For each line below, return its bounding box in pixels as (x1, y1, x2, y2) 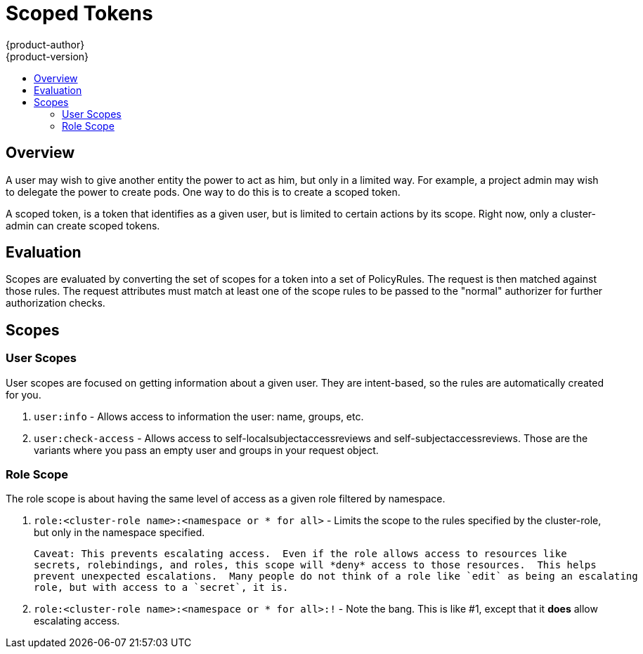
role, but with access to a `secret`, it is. (34, 582, 289, 594)
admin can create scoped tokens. (6, 219, 160, 232)
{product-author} (6, 38, 85, 51)
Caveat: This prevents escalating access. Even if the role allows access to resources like (34, 548, 567, 560)
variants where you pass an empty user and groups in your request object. (34, 443, 379, 456)
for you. (6, 388, 41, 401)
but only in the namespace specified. (34, 526, 205, 539)
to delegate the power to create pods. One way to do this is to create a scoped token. (6, 185, 401, 198)
